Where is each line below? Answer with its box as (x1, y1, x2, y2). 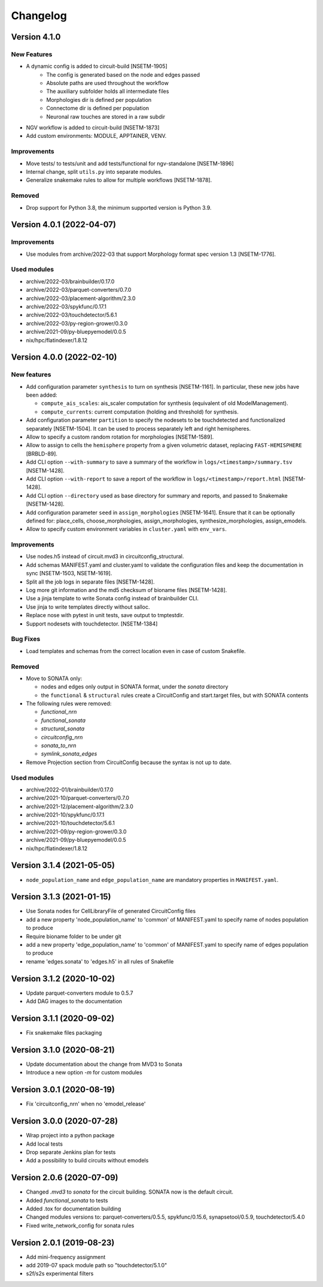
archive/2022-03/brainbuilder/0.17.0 (26, 277, 115, 285)
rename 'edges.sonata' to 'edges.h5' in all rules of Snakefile (26, 957, 174, 965)
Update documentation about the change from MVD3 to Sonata (26, 1061, 182, 1068)
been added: (26, 391, 57, 398)
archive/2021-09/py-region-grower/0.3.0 (26, 827, 127, 835)
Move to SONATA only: (26, 675, 83, 682)
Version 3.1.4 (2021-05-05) (11, 860, 115, 871)
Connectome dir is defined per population (46, 105, 150, 112)
